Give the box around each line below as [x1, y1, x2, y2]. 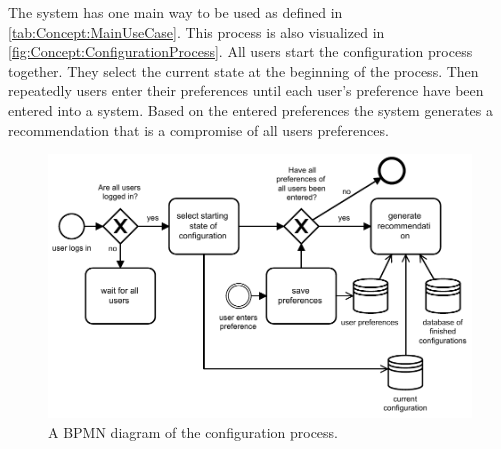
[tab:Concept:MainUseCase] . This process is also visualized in [8, 21, 385, 42]
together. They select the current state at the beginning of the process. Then [8, 60, 479, 81]
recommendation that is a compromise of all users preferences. [8, 119, 389, 140]
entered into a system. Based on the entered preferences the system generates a [8, 99, 493, 120]
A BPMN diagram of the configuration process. [48, 421, 339, 442]
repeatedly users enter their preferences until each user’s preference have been [8, 80, 484, 101]
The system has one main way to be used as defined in [8, 2, 343, 22]
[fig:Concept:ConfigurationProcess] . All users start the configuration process [8, 41, 473, 62]
